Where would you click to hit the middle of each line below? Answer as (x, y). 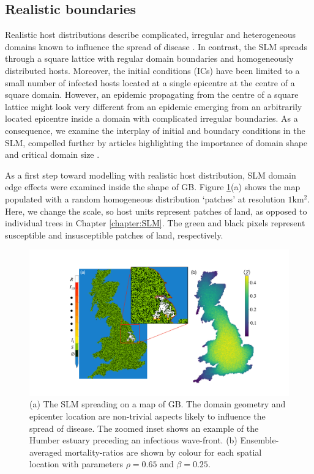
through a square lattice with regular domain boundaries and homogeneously (149, 58)
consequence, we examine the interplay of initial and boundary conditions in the (155, 130)
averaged (46, 452)
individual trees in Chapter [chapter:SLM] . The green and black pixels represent (155, 223)
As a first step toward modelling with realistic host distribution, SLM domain (151, 175)
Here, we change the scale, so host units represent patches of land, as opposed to (156, 211)
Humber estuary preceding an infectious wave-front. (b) (133, 440)
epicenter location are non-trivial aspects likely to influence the (148, 416)
